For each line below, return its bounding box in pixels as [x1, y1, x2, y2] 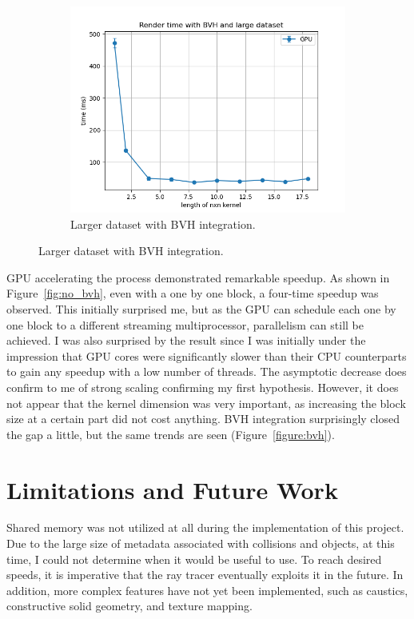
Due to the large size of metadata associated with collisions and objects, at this [6, 535, 395, 552]
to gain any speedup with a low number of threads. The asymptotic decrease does [6, 363, 407, 380]
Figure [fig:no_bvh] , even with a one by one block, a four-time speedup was [6, 285, 379, 302]
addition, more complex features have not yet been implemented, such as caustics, [6, 581, 408, 598]
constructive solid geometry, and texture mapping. [6, 597, 253, 614]
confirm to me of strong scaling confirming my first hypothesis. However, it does [6, 378, 399, 395]
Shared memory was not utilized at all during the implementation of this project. [6, 519, 404, 536]
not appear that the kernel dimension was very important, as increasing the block [6, 394, 406, 411]
